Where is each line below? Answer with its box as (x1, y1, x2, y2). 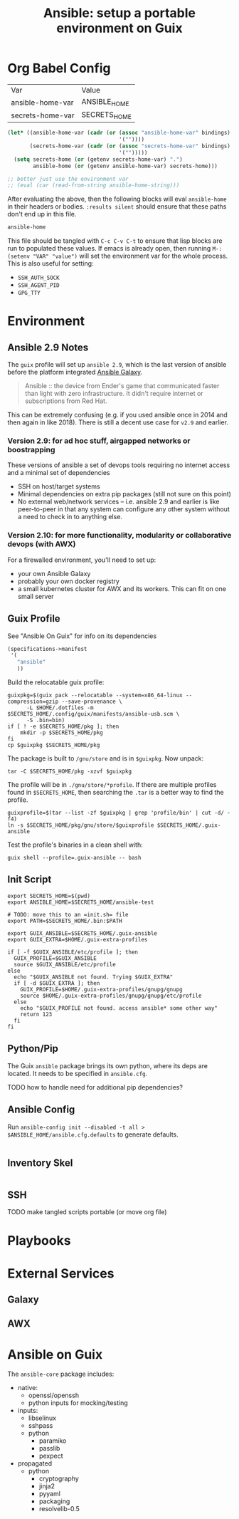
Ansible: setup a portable (43, 5, 196, 21)
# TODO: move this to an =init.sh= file (7, 911, 129, 918)
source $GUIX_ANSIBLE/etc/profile (14, 961, 116, 968)
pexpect (38, 1451, 63, 1461)
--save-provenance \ (61, 698, 122, 706)
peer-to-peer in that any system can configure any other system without (17, 505, 230, 513)
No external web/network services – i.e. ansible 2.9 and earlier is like (17, 497, 220, 506)
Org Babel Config (7, 61, 111, 76)
